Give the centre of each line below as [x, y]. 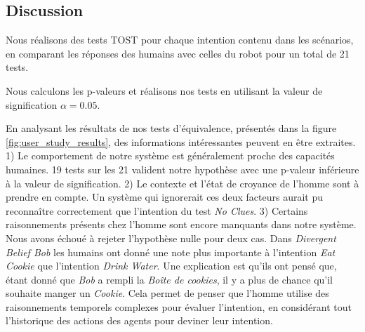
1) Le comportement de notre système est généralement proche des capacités [170, 155]
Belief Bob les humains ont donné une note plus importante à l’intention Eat [171, 252]
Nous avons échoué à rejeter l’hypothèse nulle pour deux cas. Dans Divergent [171, 238]
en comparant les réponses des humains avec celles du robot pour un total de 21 [178, 53]
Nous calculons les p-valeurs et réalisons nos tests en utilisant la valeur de [164, 90]
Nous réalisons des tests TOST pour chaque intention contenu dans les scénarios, [180, 40]
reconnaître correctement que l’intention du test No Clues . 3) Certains [157, 210]
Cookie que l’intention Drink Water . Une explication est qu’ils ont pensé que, [171, 266]
